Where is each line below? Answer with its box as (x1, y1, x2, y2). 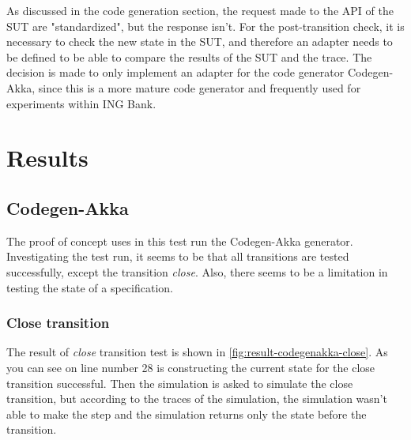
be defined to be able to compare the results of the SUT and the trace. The (6, 48, 372, 65)
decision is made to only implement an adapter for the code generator (6, 64, 345, 81)
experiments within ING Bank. (6, 95, 156, 111)
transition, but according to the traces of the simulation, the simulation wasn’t (6, 390, 387, 407)
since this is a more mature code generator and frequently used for (38, 79, 361, 96)
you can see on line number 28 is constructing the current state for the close (6, 359, 375, 375)
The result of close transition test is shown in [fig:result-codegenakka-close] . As (6, 344, 388, 360)
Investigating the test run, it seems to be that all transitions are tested (6, 248, 349, 265)
